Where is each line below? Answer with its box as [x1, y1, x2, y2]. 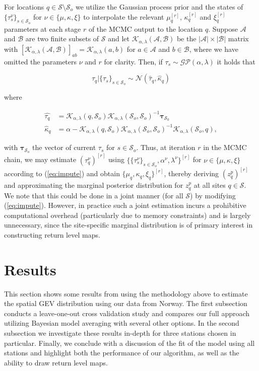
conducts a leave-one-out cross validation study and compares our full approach [4, 308, 250, 318]
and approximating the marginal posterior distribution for [4, 180, 183, 190]
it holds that [217, 56, 255, 66]
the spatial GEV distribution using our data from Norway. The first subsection [4, 298, 247, 309]
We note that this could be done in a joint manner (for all [4, 190, 183, 200]
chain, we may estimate [4, 154, 77, 165]
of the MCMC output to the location [88, 23, 203, 34]
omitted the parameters [4, 56, 77, 66]
